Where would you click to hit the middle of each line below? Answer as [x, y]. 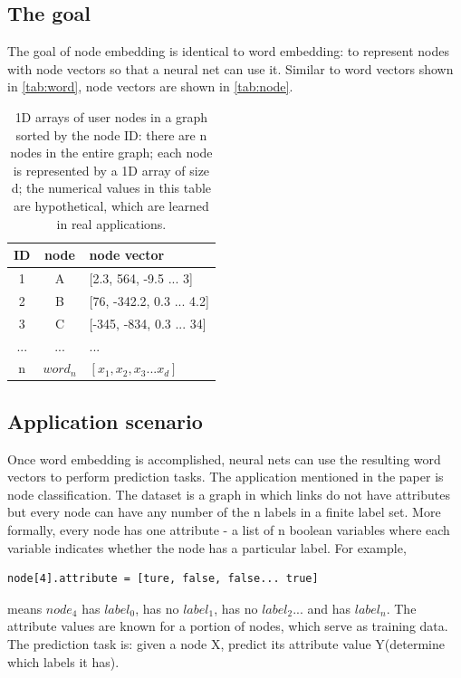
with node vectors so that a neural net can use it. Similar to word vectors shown [230, 68]
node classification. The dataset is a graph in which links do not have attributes [229, 494]
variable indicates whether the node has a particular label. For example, [207, 547]
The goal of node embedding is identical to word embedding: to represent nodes [229, 51]
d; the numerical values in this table [111, 188]
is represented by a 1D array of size [111, 170]
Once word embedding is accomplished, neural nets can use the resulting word [224, 458]
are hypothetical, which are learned [111, 205]
